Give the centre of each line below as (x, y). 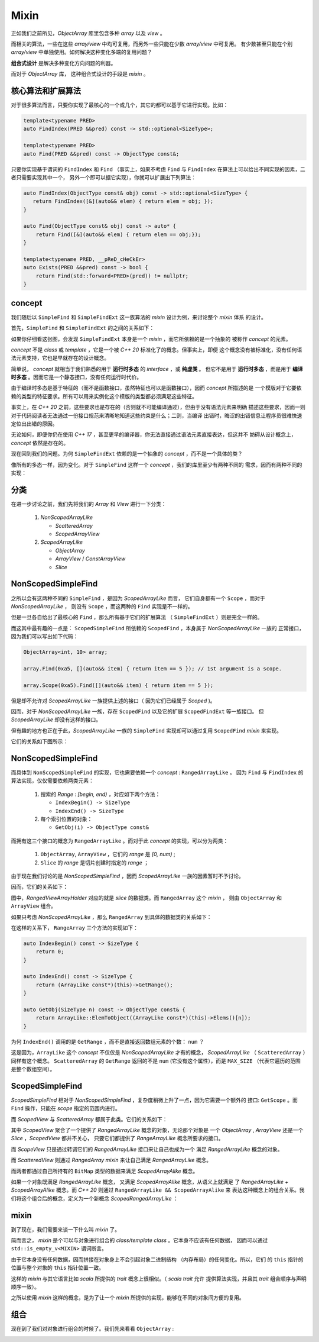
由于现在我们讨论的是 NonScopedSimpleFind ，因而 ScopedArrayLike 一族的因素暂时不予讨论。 (128, 876)
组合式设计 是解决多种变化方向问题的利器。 (64, 63)
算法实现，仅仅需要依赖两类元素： (52, 780)
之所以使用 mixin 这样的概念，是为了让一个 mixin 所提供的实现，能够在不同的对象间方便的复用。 (128, 1298)
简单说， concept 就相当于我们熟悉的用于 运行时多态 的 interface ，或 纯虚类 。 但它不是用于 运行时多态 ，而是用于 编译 (157, 369)
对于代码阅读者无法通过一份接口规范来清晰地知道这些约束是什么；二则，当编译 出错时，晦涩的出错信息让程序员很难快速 (157, 415)
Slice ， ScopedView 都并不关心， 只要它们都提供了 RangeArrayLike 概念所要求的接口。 (117, 1138)
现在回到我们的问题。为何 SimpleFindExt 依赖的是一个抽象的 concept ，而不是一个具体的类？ (127, 454)
